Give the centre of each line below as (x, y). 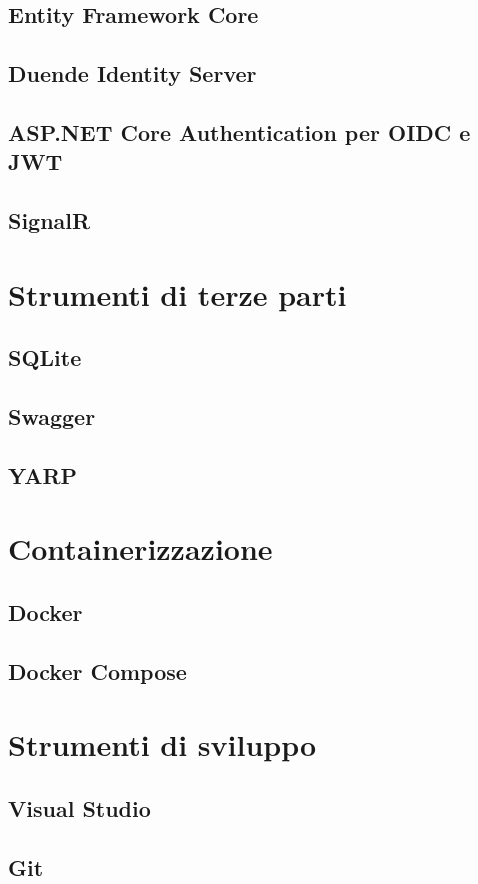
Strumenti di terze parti (177, 293)
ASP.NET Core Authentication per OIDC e (239, 131)
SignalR (49, 220)
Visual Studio (79, 807)
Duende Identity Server (132, 73)
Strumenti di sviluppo (162, 744)
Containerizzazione (140, 548)
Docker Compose (97, 670)
